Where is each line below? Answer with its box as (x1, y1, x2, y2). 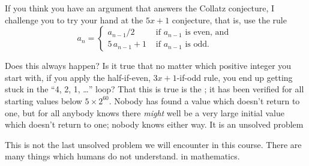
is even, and (185, 28, 229, 37)
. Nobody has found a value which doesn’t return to (109, 94, 300, 107)
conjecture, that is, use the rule (172, 13, 287, 26)
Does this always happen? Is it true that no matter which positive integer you (5, 59, 292, 72)
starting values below (5, 94, 82, 107)
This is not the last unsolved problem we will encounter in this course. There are (5, 138, 302, 150)
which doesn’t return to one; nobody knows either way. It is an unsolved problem (5, 118, 304, 131)
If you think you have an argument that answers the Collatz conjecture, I (5, 2, 275, 14)
